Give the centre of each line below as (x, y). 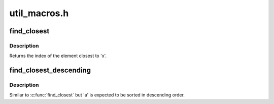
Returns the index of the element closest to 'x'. (58, 56)
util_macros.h (39, 13)
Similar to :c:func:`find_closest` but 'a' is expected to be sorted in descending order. (97, 95)
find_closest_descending (50, 70)
